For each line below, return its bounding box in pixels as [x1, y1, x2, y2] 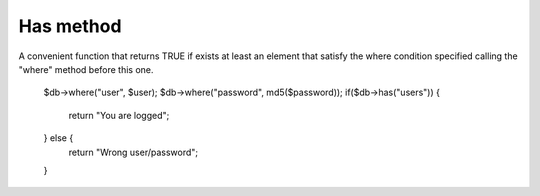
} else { [43, 132, 74, 144]
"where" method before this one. [18, 63, 154, 75]
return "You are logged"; [68, 109, 170, 121]
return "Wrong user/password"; [68, 146, 199, 158]
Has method [18, 15, 122, 37]
